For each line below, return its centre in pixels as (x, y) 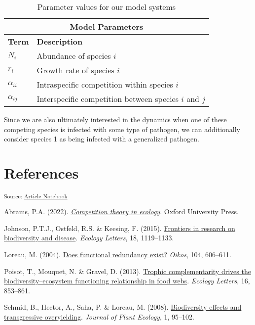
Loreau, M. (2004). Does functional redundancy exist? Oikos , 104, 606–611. (118, 255)
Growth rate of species (75, 70)
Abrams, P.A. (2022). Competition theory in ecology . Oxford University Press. (121, 211)
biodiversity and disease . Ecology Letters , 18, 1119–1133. (89, 238)
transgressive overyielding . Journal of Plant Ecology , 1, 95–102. (99, 316)
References (41, 172)
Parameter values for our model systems (107, 7)
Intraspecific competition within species (105, 84)
